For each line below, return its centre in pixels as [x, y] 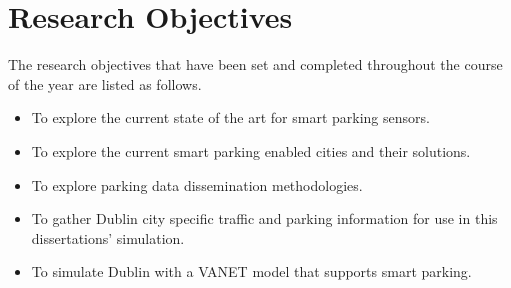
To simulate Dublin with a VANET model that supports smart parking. [251, 271]
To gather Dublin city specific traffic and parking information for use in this [264, 218]
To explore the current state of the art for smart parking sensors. [230, 117]
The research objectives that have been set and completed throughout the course [255, 64]
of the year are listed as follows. [105, 83]
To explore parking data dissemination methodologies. [197, 184]
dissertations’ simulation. [108, 237]
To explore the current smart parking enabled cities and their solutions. [251, 150]
